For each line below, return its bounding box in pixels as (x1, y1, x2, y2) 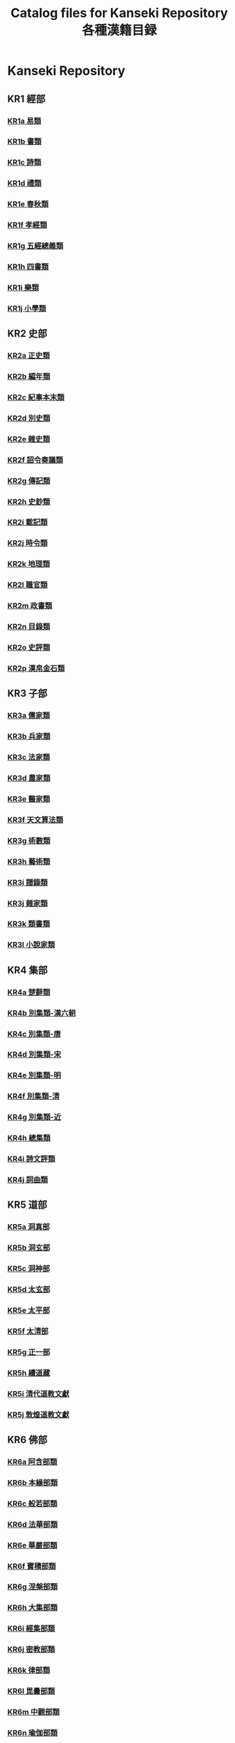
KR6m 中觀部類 (7, 1707, 60, 1717)
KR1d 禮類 (7, 178, 42, 188)
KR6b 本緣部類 (7, 1477, 58, 1487)
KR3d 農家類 (7, 773, 51, 783)
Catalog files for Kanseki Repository (10, 5, 229, 21)
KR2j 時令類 (7, 538, 48, 548)
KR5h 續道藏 (7, 1368, 50, 1378)
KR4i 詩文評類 (7, 1154, 55, 1164)
